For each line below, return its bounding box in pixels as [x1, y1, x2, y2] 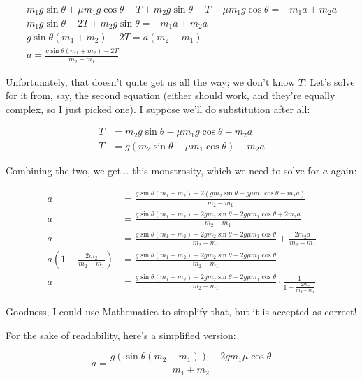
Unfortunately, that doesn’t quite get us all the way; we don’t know [6, 74, 295, 89]
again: [331, 163, 357, 177]
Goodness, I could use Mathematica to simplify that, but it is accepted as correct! [6, 304, 357, 318]
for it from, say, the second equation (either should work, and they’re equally [6, 88, 335, 103]
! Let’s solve [303, 74, 355, 89]
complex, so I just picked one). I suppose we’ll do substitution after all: [6, 101, 310, 116]
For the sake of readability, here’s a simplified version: [6, 327, 236, 342]
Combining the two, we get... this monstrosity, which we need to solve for [6, 163, 320, 177]
